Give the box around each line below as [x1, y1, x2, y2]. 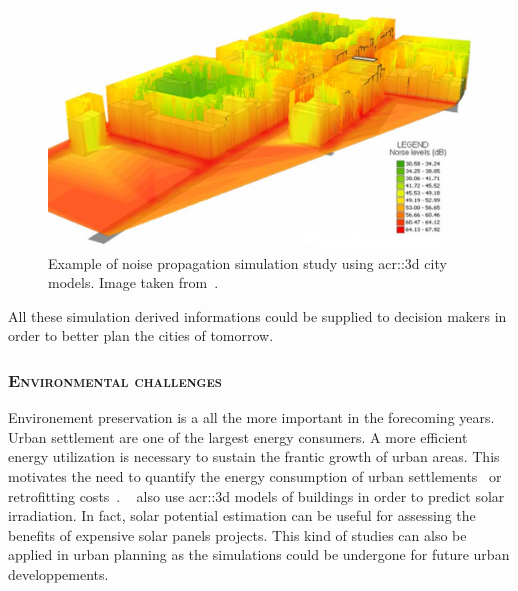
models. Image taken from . [48, 272, 219, 293]
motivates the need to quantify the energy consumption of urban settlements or [8, 465, 502, 486]
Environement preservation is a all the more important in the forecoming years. [8, 407, 495, 428]
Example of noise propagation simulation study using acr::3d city [48, 252, 447, 273]
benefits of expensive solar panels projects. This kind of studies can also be [8, 524, 467, 545]
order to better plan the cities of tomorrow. [8, 325, 274, 346]
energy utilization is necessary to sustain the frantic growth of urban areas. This [8, 446, 500, 467]
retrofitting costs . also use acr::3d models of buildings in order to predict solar [8, 485, 505, 506]
